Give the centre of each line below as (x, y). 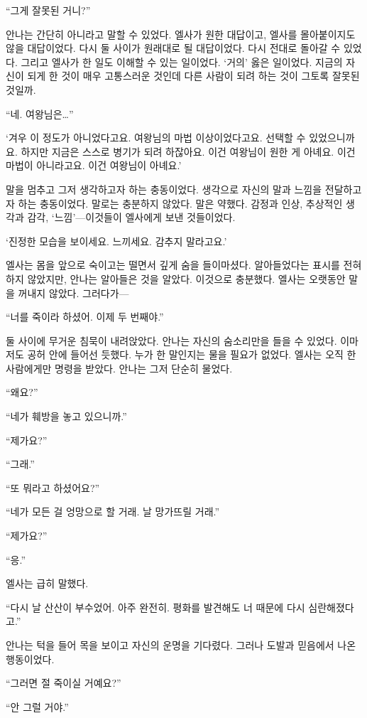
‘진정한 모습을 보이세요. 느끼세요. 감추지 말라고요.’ (116, 241)
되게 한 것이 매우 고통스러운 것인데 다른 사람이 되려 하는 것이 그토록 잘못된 (193, 76)
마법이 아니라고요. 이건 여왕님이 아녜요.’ (94, 165)
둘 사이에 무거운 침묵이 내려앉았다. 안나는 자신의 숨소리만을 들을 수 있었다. (171, 340)
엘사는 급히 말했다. (47, 583)
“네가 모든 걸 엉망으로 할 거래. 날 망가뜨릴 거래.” (113, 511)
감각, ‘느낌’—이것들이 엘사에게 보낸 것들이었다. (131, 217)
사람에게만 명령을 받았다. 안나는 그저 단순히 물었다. (119, 368)
